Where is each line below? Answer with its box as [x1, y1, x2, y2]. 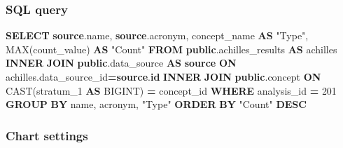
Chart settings [6, 126, 88, 144]
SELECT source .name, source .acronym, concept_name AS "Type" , [6, 28, 309, 43]
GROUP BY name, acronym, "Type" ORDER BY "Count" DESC [6, 97, 307, 112]
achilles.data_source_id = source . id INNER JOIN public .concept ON [6, 69, 321, 83]
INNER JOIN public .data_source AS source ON [6, 55, 237, 70]
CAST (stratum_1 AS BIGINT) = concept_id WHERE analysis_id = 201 [6, 83, 337, 97]
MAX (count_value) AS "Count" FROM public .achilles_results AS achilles [6, 41, 337, 56]
